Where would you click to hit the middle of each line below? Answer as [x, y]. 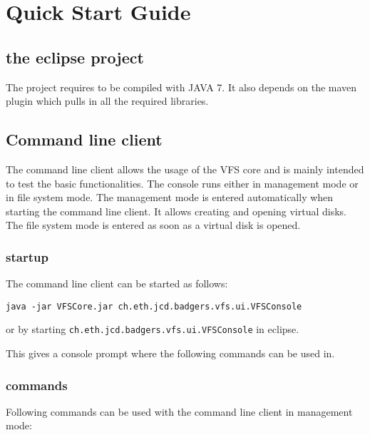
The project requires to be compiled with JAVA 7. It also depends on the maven [181, 87]
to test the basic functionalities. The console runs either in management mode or [182, 183]
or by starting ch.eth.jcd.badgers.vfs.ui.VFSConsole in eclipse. [153, 329]
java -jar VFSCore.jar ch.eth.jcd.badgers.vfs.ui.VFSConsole [154, 306]
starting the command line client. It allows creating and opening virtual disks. [176, 211]
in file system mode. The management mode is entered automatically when [170, 197]
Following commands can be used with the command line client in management [179, 411]
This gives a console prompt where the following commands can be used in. [170, 353]
